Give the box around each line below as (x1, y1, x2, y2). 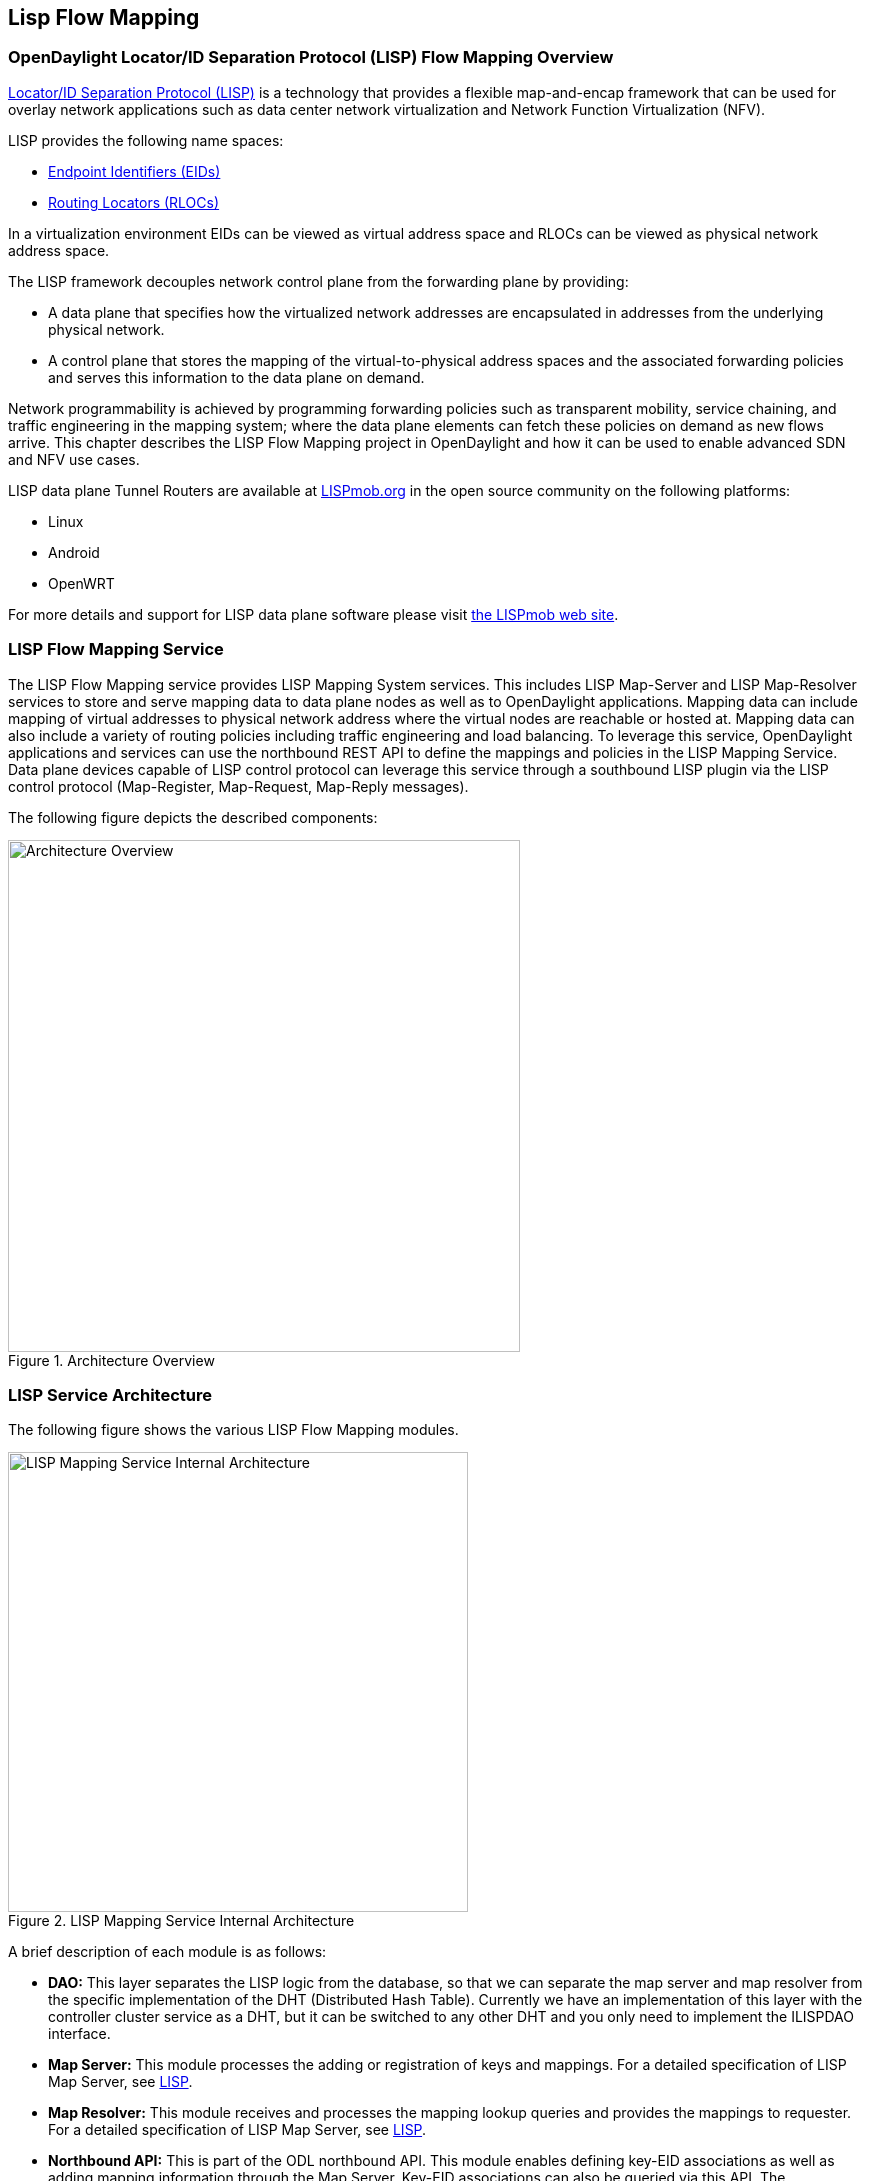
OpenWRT (48, 574, 115, 592)
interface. (48, 2025, 111, 2043)
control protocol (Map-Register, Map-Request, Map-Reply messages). (8, 777, 469, 795)
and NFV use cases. (8, 450, 140, 468)
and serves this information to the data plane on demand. (48, 368, 425, 386)
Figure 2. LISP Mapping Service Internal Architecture (8, 1912, 355, 1930)
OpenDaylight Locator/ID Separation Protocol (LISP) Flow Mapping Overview (8, 47, 614, 68)
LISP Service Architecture (8, 1384, 212, 1405)
